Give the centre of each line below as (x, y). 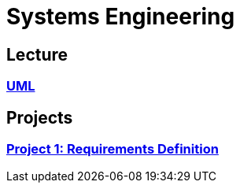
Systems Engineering (121, 17)
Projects (40, 117)
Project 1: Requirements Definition (113, 149)
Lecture (37, 54)
